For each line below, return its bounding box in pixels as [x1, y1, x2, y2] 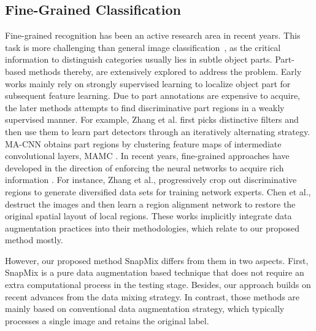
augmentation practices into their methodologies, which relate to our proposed [5, 221, 299, 234]
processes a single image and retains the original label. [5, 314, 209, 327]
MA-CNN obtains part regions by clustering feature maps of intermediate [5, 137, 282, 150]
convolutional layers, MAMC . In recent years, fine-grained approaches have [5, 149, 290, 162]
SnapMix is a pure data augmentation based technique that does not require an [5, 266, 304, 279]
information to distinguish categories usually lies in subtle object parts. [5, 53, 272, 66]
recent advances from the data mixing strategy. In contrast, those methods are [5, 290, 300, 303]
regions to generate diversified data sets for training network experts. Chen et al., [5, 185, 311, 198]
